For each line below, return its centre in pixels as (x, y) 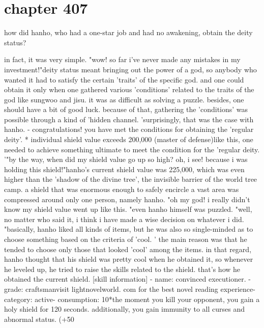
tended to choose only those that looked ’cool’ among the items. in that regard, (128, 249)
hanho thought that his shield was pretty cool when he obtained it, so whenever (129, 259)
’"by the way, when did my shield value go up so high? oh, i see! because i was (126, 159)
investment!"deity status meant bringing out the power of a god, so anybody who (130, 69)
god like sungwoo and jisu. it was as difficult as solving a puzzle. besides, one (124, 99)
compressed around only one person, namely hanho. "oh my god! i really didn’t (127, 199)
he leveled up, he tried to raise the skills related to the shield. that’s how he (122, 269)
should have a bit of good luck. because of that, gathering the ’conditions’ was (126, 109)
